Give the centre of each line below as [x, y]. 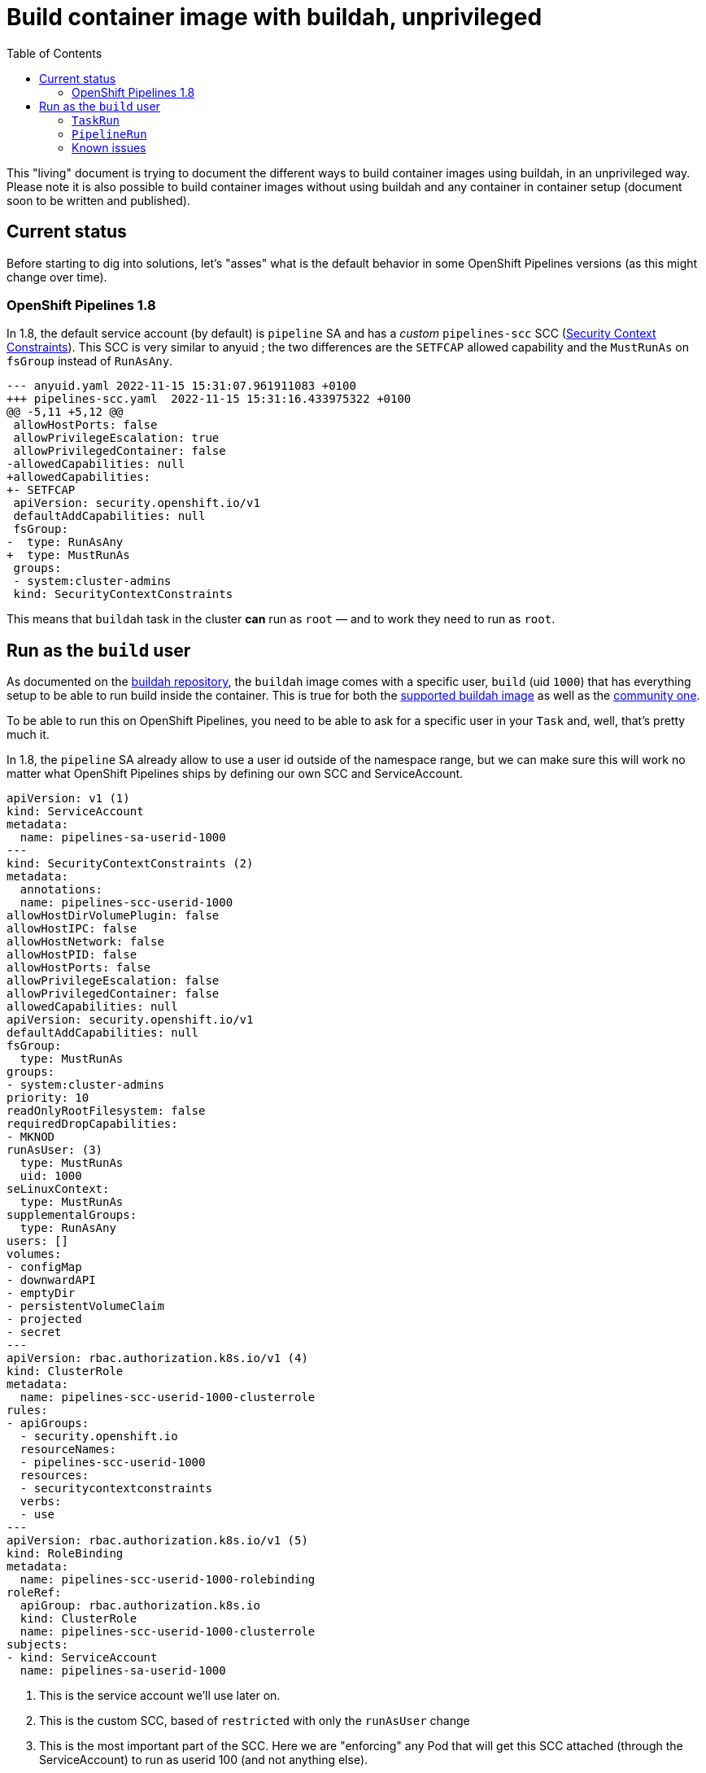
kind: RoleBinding [65, 1554]
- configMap [44, 1267]
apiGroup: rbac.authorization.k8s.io [140, 1606]
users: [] [37, 1241]
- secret [34, 1332]
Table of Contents [54, 53]
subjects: [37, 1645]
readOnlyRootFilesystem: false [106, 1111]
